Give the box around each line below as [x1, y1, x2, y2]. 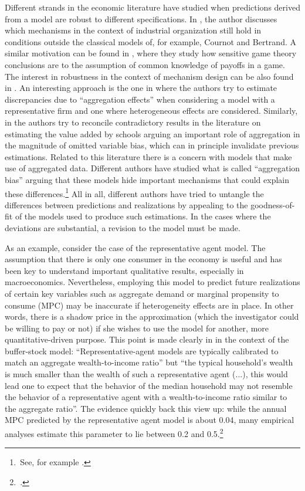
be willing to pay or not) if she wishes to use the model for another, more [5, 321, 269, 334]
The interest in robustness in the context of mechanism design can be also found [5, 70, 294, 82]
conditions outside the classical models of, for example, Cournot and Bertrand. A [5, 35, 296, 48]
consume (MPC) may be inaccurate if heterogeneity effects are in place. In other [5, 299, 294, 311]
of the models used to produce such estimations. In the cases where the [15, 210, 271, 222]
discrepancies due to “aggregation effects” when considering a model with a [5, 93, 275, 105]
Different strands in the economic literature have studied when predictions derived [5, 1, 300, 13]
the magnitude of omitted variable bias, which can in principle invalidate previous [5, 139, 299, 151]
